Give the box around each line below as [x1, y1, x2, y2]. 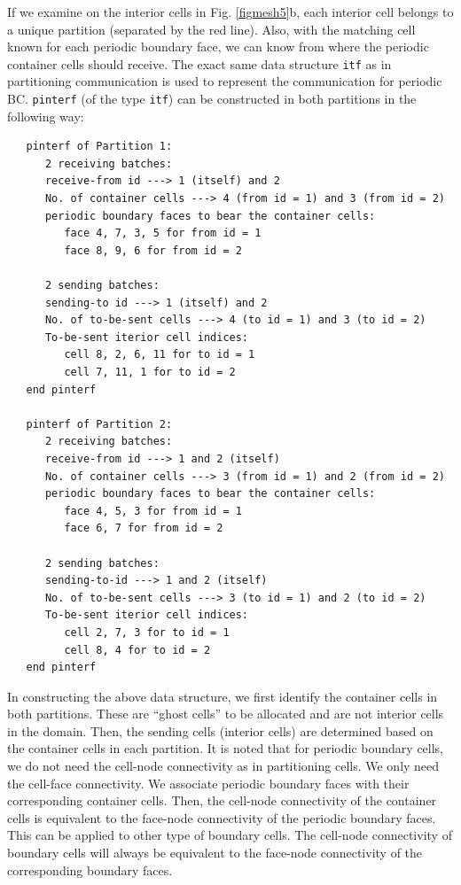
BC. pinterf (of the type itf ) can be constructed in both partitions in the [7, 89, 417, 108]
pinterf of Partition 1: [26, 140, 173, 153]
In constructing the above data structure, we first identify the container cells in [7, 687, 438, 705]
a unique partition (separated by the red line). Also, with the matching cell [7, 19, 416, 38]
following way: [7, 106, 84, 125]
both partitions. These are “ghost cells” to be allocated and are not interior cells [7, 704, 444, 723]
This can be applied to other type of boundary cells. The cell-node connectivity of [7, 826, 452, 844]
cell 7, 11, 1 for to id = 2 [64, 366, 236, 378]
